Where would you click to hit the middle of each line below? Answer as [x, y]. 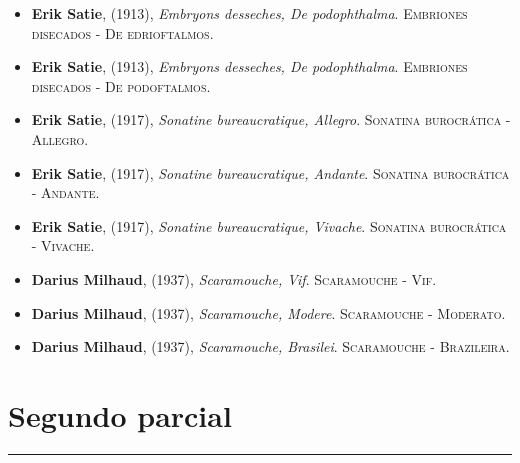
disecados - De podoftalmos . [121, 85]
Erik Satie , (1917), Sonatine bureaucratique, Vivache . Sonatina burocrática [269, 225]
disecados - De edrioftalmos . [122, 32]
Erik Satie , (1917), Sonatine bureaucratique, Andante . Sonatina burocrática [270, 172]
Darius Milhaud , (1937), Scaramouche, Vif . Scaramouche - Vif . [234, 278]
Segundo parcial [120, 414]
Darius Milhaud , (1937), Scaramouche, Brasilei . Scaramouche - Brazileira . [270, 346]
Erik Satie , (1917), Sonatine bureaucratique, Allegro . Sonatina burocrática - [271, 119]
